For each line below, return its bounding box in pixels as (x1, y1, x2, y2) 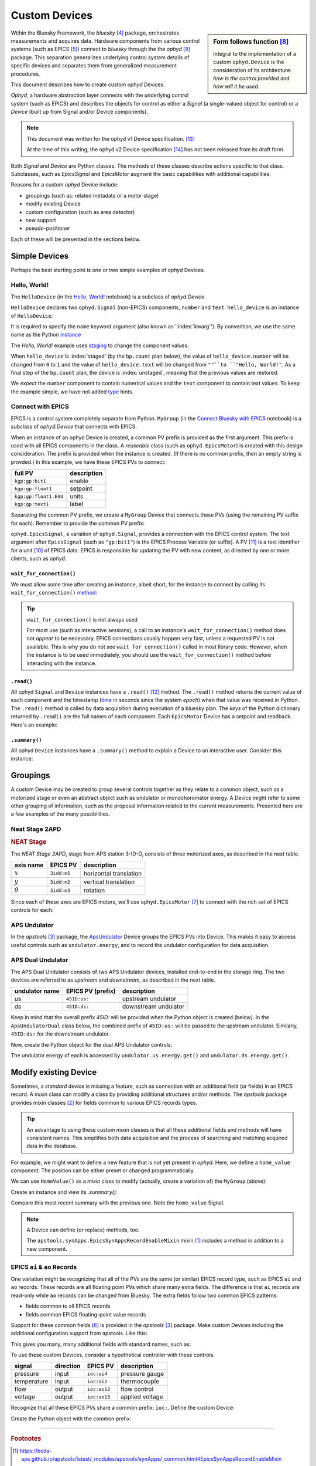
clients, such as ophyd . (11, 555, 67, 562)
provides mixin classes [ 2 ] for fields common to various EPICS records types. (11, 1099, 197, 1106)
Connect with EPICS (11, 402, 70, 410)
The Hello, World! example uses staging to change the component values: (11, 342, 190, 349)
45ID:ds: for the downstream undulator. (11, 1030, 111, 1037)
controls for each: (11, 907, 54, 914)
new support (25, 216, 56, 223)
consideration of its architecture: (213, 66, 292, 73)
